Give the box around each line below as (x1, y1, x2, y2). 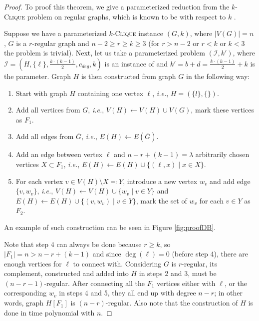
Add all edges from (15, 131, 74, 141)
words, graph (4, 297, 44, 308)
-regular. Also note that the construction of (105, 297, 238, 308)
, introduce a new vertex (123, 175, 198, 186)
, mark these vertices (191, 104, 254, 115)
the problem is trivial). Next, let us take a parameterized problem (4, 47, 205, 58)
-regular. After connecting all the (44, 277, 145, 288)
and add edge (210, 175, 251, 186)
